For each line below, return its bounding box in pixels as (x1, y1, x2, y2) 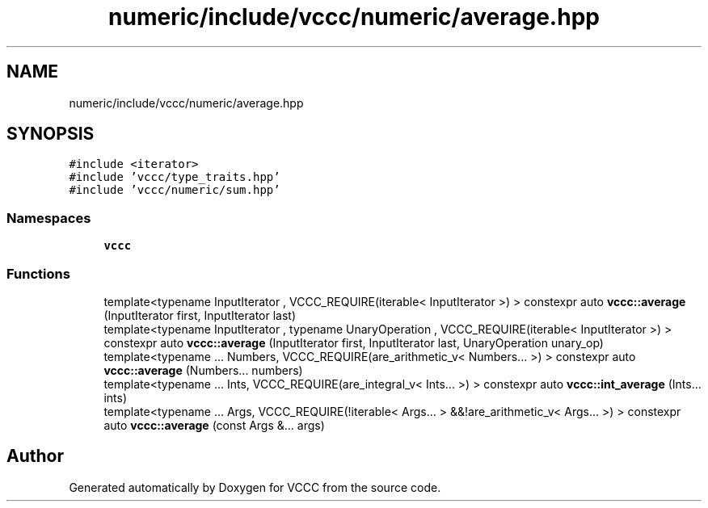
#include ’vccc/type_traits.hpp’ (69, 170, 280, 184)
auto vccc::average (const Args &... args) (103, 418, 325, 432)
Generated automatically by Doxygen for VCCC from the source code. (69, 480, 441, 494)
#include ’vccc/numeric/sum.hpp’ (69, 183, 280, 197)
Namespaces (6, 209, 91, 226)
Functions (6, 265, 70, 282)
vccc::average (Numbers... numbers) (103, 363, 303, 377)
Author (6, 446, 64, 467)
